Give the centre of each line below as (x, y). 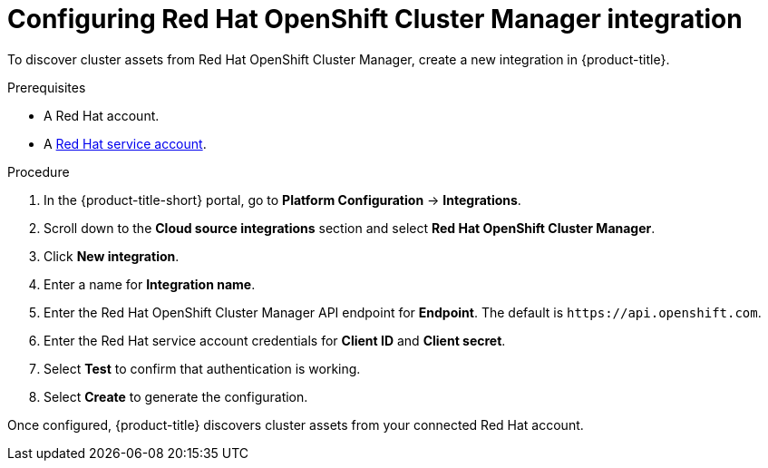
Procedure (39, 171)
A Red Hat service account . (125, 143)
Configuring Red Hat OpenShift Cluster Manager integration (375, 19)
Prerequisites (47, 87)
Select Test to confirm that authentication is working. (202, 368)
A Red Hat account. (102, 115)
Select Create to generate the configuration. (176, 396)
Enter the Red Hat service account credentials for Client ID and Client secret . (275, 340)
